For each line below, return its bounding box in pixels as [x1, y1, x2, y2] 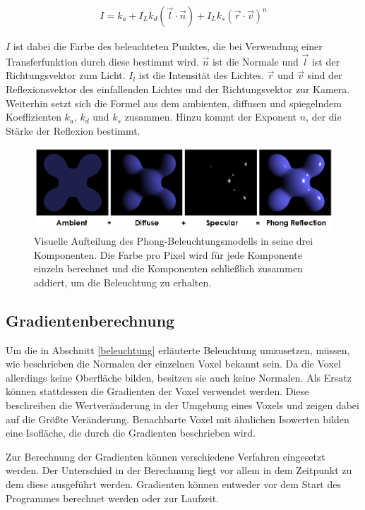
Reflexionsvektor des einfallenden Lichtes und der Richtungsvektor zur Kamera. [6, 82, 350, 97]
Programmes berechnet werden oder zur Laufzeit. [6, 490, 220, 505]
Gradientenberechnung [6, 309, 175, 331]
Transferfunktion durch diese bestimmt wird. [6, 54, 199, 68]
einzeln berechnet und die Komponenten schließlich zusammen [34, 261, 303, 276]
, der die [306, 109, 342, 124]
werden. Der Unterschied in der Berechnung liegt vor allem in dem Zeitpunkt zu [6, 463, 352, 478]
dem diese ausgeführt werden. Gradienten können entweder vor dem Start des [6, 476, 341, 491]
